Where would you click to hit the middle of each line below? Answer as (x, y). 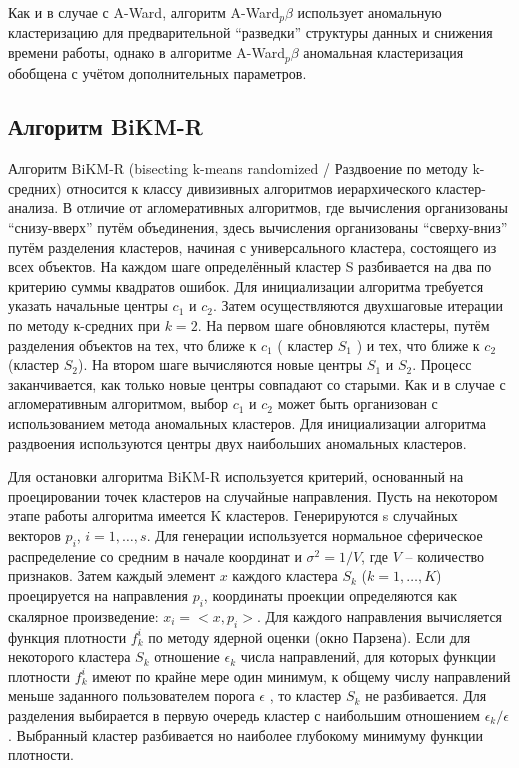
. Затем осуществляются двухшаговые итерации (358, 305)
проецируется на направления (98, 594)
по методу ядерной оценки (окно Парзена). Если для (309, 636)
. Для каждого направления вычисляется (379, 615)
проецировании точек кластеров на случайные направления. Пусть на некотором (253, 495)
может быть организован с (357, 403)
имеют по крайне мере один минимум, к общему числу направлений (301, 675)
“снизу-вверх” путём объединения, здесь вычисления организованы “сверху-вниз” (258, 227)
